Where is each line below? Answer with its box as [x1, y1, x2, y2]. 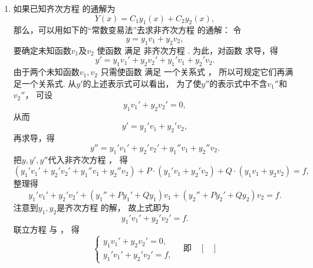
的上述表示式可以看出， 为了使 [83, 77, 202, 89]
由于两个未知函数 [13, 66, 80, 78]
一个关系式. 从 [21, 77, 77, 89]
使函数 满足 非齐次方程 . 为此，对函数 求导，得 [97, 44, 278, 56]
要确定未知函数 [13, 44, 71, 56]
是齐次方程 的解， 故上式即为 [57, 201, 170, 213]
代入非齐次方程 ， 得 [48, 153, 128, 165]
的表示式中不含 [209, 77, 268, 89]
